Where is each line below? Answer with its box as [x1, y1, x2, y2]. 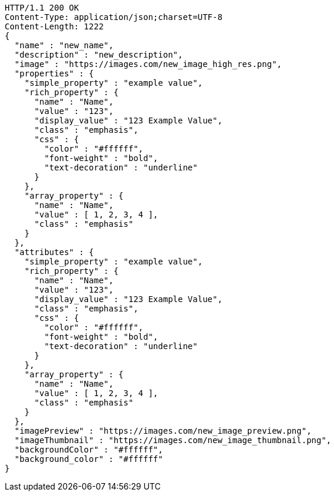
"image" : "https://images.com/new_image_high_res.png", [14, 59, 282, 69]
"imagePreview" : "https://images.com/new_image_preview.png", [14, 426, 312, 435]
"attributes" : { [14, 247, 94, 257]
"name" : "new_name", [14, 41, 114, 50]
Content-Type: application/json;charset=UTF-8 [5, 12, 222, 22]
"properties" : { [14, 69, 94, 78]
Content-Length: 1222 [5, 22, 104, 31]
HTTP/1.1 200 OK [5, 3, 79, 12]
